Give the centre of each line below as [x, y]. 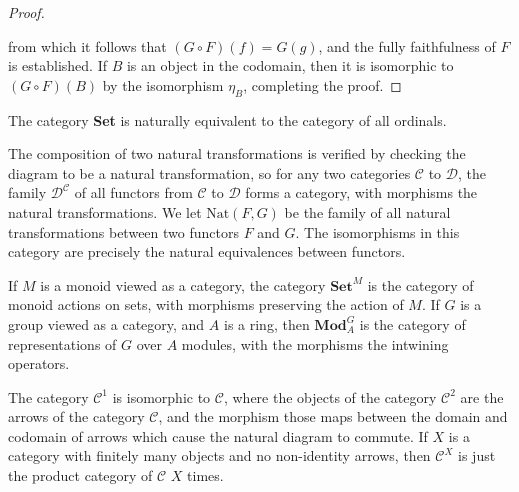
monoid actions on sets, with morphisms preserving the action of [206, 304]
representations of [62, 343]
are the [482, 396]
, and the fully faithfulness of [407, 45]
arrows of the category [76, 416]
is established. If [58, 65]
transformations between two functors [123, 231]
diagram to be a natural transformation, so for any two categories [209, 172]
